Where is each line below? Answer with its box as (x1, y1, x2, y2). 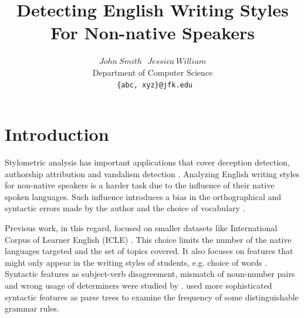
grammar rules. (5, 302, 59, 314)
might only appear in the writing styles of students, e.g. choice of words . (5, 256, 267, 268)
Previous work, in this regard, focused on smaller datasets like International (5, 222, 278, 234)
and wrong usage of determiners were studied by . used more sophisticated (5, 279, 272, 292)
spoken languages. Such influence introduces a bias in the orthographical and (5, 190, 282, 202)
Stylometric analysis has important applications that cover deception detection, (5, 156, 290, 168)
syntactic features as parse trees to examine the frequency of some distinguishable (5, 290, 299, 303)
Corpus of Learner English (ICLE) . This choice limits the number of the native (5, 233, 292, 245)
